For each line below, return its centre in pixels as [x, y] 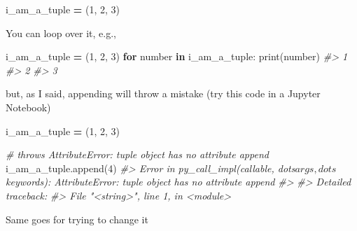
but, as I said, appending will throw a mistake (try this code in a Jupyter [163, 93]
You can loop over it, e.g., [61, 33]
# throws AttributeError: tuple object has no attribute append [137, 154]
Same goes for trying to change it [77, 219]
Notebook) [28, 107]
